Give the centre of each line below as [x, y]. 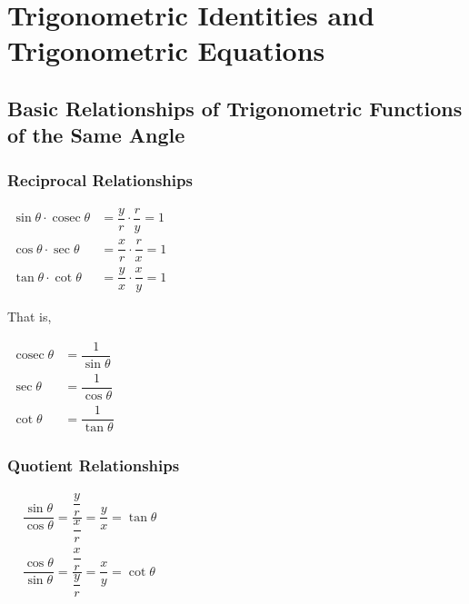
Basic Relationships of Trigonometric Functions [235, 108]
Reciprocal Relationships [100, 179]
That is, [30, 317]
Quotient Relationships [94, 465]
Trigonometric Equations [166, 50]
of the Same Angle [96, 135]
